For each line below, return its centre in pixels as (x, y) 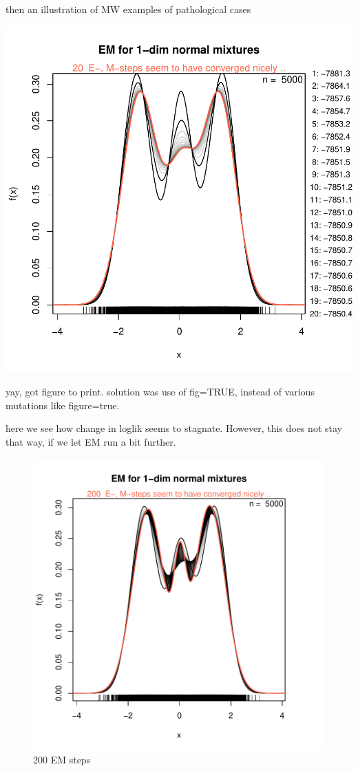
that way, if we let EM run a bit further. (91, 441)
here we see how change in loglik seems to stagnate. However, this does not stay (174, 428)
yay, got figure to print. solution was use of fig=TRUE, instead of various (160, 392)
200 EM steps (62, 760)
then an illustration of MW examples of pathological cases (128, 9)
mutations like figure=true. (63, 405)
